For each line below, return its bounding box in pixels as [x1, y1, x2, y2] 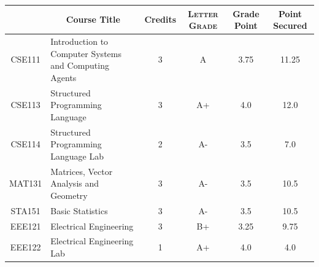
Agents [50, 71, 77, 83]
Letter [188, 7, 218, 20]
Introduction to [50, 34, 109, 47]
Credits [144, 13, 177, 26]
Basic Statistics [50, 204, 108, 217]
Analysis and [50, 177, 99, 190]
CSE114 [10, 137, 40, 150]
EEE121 [10, 219, 41, 232]
